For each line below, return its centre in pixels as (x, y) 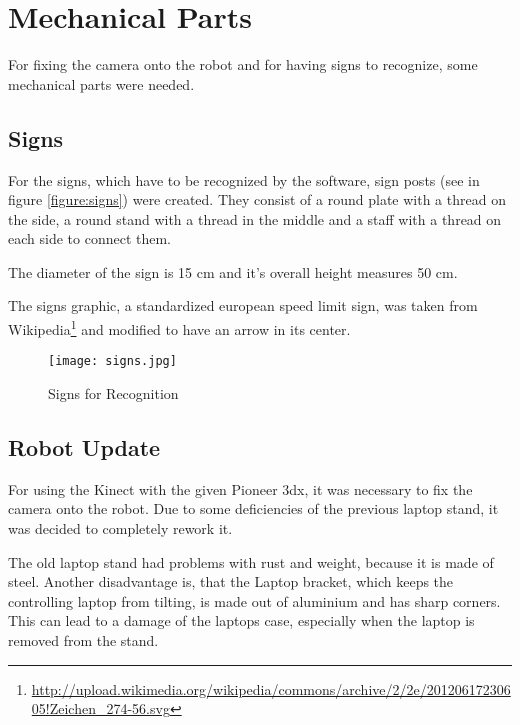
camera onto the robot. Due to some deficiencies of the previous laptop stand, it (253, 508)
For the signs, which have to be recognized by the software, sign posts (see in (244, 179)
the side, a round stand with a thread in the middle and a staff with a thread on (255, 218)
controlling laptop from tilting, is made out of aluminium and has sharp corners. (254, 600)
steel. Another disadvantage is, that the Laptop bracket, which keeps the (231, 581)
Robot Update (84, 446)
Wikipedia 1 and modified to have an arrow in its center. (179, 327)
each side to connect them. (89, 238)
